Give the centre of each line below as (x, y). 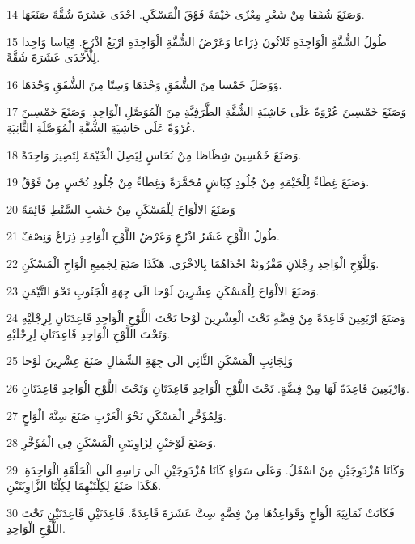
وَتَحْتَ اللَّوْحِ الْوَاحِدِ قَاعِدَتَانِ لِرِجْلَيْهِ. (89, 333)
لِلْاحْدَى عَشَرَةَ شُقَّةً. (53, 57)
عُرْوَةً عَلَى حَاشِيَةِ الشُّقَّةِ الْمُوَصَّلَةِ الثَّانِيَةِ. (101, 127)
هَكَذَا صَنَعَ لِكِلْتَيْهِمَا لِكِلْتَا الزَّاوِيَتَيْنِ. (84, 485)
